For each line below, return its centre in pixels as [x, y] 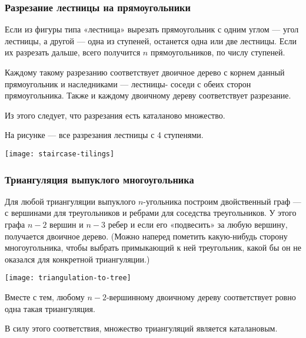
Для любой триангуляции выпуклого [70, 201]
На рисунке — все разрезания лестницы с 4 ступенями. [104, 135]
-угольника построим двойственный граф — [222, 201]
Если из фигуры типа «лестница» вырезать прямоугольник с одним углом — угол [152, 29]
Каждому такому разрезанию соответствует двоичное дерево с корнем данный [145, 72]
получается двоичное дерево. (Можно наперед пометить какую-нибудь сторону [146, 236]
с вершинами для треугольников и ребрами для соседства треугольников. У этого [151, 213]
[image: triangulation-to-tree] [68, 278]
